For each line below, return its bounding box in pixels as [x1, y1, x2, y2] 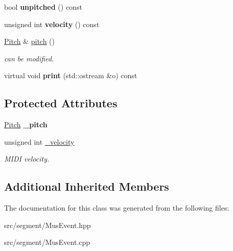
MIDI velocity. [4, 153, 50, 164]
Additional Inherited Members [4, 178, 169, 194]
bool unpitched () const [4, 2, 82, 12]
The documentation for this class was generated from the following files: [4, 202, 229, 213]
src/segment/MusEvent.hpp [4, 219, 91, 230]
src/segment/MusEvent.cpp [4, 237, 90, 247]
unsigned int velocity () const [4, 18, 100, 29]
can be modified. [4, 53, 54, 63]
